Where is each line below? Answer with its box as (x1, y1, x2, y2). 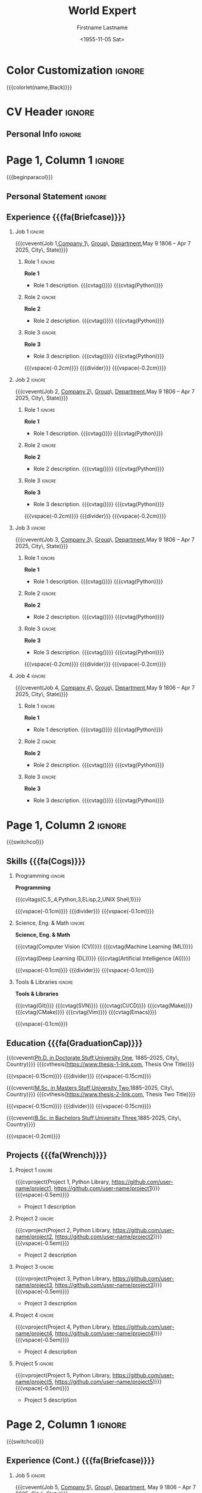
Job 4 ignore (15, 672, 46, 680)
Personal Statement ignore (6, 191, 107, 202)
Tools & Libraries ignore (15, 978, 74, 986)
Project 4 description (24, 1347, 77, 1355)
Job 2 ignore (15, 376, 46, 384)
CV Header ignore (6, 105, 95, 119)
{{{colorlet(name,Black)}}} (6, 83, 72, 91)
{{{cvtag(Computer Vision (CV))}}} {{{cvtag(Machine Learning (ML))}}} (15, 943, 193, 950)
